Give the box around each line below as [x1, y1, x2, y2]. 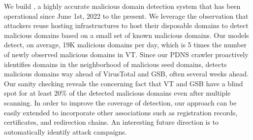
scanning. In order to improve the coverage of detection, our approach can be [4, 97, 237, 107]
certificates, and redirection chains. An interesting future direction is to [4, 117, 219, 127]
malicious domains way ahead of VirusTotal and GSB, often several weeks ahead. [4, 69, 249, 79]
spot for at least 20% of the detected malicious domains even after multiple [4, 88, 231, 98]
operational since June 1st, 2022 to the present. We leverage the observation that [4, 10, 249, 21]
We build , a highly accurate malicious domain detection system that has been [4, 1, 241, 11]
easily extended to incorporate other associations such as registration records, [4, 107, 238, 117]
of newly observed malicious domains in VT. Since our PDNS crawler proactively [4, 49, 249, 59]
